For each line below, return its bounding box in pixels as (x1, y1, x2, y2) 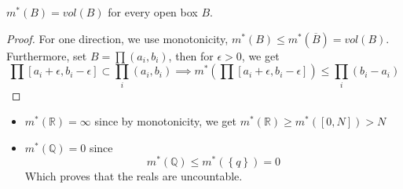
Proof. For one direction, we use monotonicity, (6, 30, 229, 46)
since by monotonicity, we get (94, 113, 237, 129)
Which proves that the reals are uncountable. (24, 168, 243, 184)
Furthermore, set (6, 47, 87, 64)
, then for (168, 47, 214, 64)
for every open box (108, 4, 198, 20)
